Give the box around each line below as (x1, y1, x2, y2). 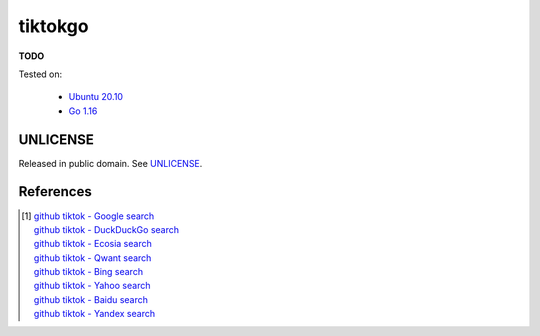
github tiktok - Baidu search (33, 293, 149, 305)
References (18, 183, 92, 200)
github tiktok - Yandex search (33, 308, 155, 320)
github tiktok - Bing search (33, 266, 144, 278)
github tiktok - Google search (33, 210, 155, 222)
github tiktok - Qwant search (33, 251, 152, 264)
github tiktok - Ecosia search (33, 238, 152, 250)
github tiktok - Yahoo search (33, 280, 151, 292)
